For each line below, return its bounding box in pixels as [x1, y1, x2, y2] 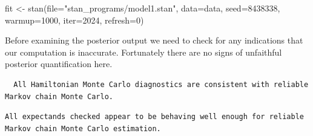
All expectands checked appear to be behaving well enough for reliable [5, 112, 304, 121]
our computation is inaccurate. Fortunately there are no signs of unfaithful [5, 45, 282, 58]
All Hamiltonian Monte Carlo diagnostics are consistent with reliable [13, 80, 309, 89]
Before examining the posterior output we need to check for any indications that [5, 34, 303, 47]
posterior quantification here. [5, 57, 113, 70]
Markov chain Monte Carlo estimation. [5, 124, 161, 133]
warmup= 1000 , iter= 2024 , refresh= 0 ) [5, 13, 144, 26]
